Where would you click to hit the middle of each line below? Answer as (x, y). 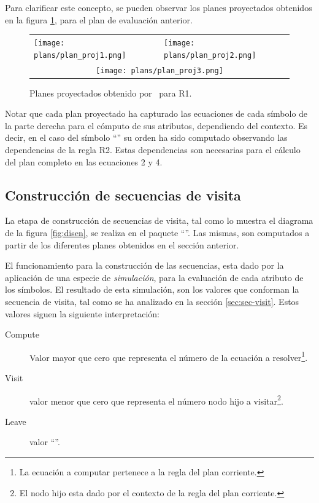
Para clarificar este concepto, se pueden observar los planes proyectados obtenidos (159, 7)
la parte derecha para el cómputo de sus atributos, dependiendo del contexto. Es (156, 125)
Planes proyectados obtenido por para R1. (111, 93)
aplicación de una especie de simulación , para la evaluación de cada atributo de (154, 277)
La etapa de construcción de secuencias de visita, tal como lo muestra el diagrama (159, 220)
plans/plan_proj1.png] (80, 55)
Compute (22, 334)
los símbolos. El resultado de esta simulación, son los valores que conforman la (152, 289)
